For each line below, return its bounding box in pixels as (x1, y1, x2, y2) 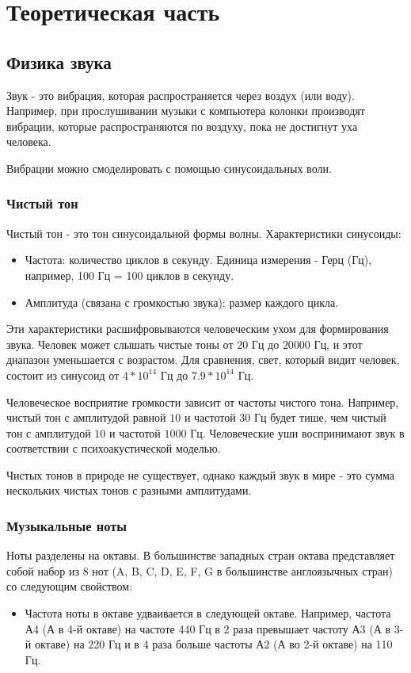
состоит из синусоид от (6, 366, 120, 383)
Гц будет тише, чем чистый (254, 409, 386, 426)
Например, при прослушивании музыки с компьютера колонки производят (6, 102, 365, 119)
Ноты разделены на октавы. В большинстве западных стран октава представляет (6, 547, 395, 564)
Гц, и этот (314, 335, 363, 352)
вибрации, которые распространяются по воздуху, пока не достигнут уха (6, 117, 358, 134)
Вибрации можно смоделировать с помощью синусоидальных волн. (6, 159, 332, 176)
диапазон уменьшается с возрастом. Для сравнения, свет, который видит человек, (6, 351, 400, 368)
